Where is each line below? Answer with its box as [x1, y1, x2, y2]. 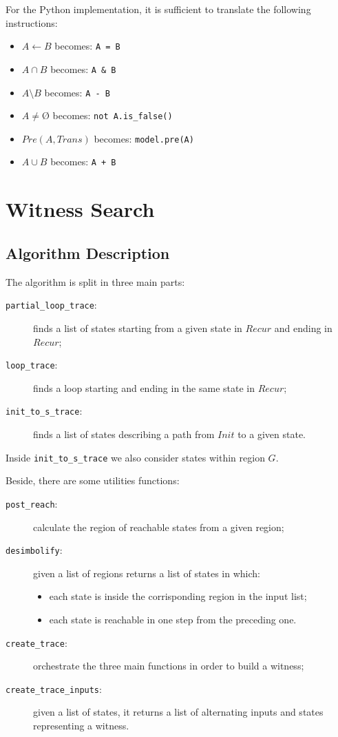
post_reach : [6, 496, 58, 510]
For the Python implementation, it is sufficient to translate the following [6, 2, 311, 16]
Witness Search [6, 195, 155, 223]
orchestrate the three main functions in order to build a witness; [33, 658, 304, 673]
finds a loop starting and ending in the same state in [33, 380, 255, 395]
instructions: [6, 15, 58, 30]
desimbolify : [6, 543, 63, 557]
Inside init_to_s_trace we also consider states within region [6, 450, 265, 464]
